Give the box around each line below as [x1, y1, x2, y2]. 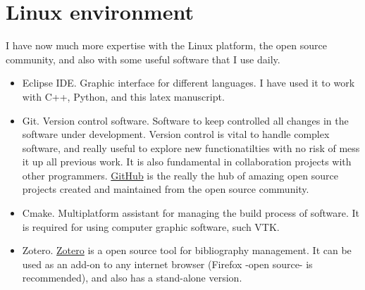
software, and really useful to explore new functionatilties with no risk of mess [22, 140, 360, 155]
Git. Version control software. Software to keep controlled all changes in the [22, 113, 349, 127]
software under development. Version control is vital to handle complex [22, 127, 330, 141]
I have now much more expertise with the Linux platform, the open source [6, 38, 327, 53]
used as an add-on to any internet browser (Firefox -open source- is [22, 256, 313, 271]
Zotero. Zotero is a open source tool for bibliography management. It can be [22, 243, 352, 258]
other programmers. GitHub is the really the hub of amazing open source [22, 168, 339, 182]
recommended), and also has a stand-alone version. [22, 270, 242, 285]
